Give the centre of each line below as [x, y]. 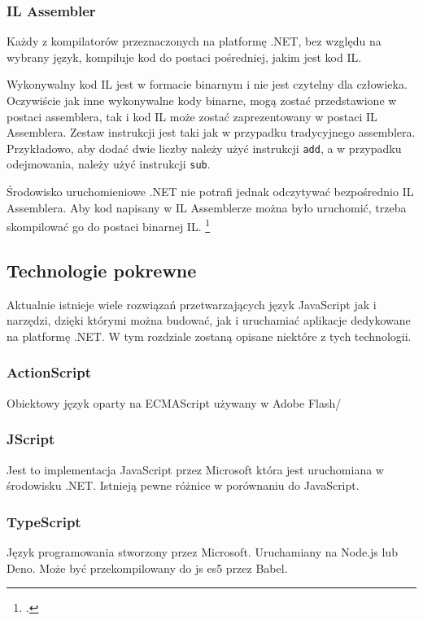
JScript [31, 439]
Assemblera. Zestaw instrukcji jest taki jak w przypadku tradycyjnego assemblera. [211, 132]
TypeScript [44, 521]
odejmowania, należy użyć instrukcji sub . [109, 164]
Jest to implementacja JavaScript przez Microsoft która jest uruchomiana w [195, 469]
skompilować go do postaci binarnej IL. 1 [109, 225]
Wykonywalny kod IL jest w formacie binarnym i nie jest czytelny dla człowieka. [207, 84]
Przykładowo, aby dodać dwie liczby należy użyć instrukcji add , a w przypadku [204, 148]
